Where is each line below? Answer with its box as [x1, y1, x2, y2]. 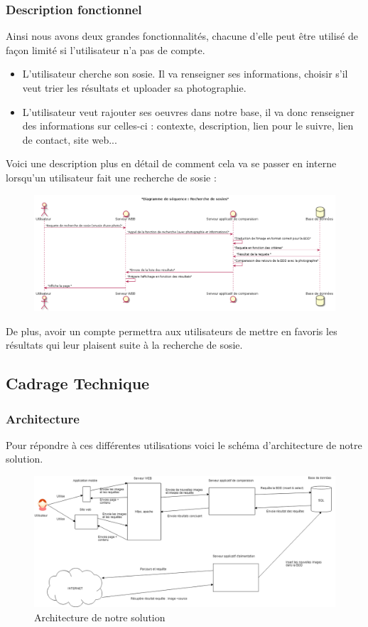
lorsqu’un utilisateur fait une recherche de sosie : [6, 169, 217, 184]
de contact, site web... [22, 132, 117, 147]
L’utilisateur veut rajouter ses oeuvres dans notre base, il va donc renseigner [22, 104, 355, 119]
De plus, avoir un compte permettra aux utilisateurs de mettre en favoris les [6, 323, 337, 338]
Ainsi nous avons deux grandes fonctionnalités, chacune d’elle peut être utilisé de [6, 28, 358, 43]
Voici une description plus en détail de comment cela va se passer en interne [6, 156, 337, 171]
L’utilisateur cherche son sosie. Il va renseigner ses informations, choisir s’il [22, 66, 348, 81]
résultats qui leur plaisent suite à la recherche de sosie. [6, 337, 243, 352]
